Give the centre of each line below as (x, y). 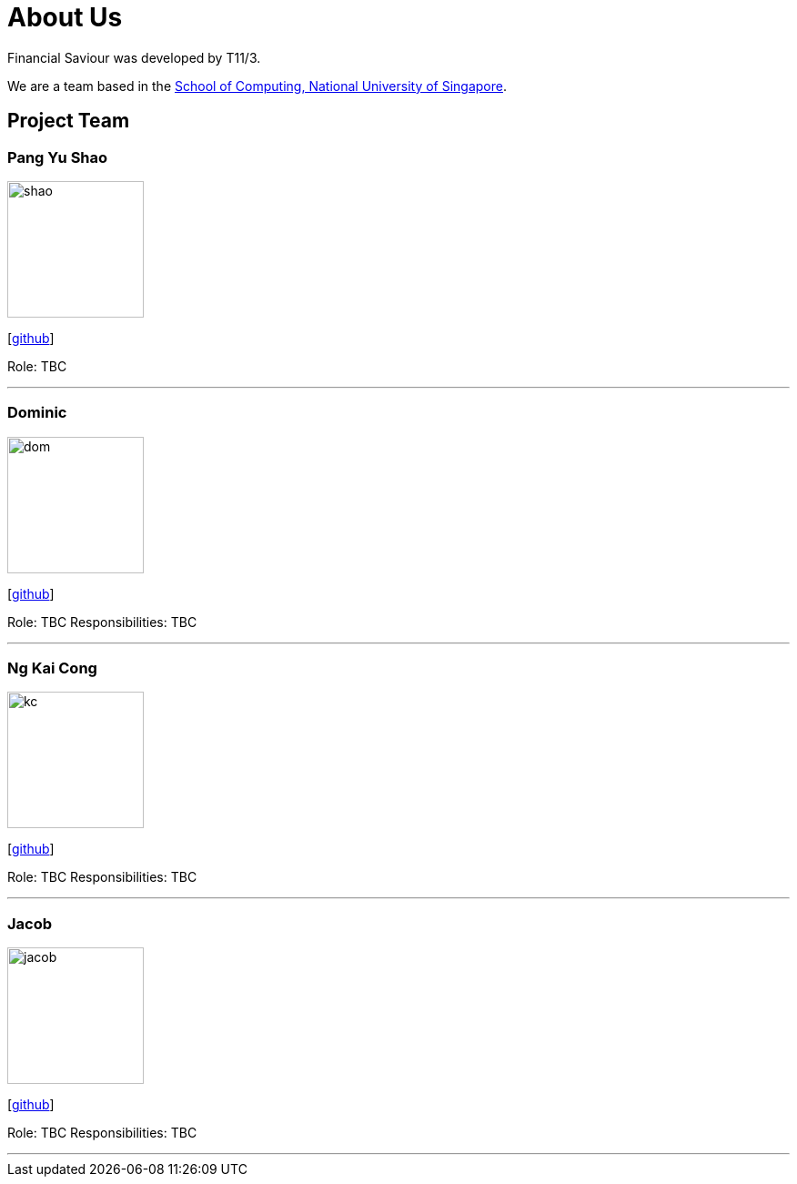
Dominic (37, 413)
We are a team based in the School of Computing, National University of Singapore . (257, 86)
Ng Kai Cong (52, 668)
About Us (65, 17)
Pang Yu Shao (58, 157)
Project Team (69, 121)
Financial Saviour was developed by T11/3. (134, 57)
